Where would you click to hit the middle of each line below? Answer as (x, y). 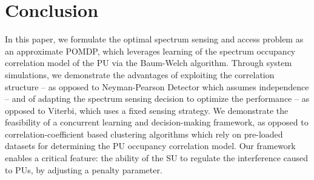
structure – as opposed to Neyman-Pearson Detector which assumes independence (157, 86)
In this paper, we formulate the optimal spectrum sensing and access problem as (154, 39)
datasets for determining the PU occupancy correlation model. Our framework (150, 146)
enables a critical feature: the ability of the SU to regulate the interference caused (157, 158)
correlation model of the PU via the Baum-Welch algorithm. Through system (149, 63)
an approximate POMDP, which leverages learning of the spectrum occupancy (150, 51)
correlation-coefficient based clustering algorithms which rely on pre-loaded (144, 134)
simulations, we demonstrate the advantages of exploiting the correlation (140, 74)
